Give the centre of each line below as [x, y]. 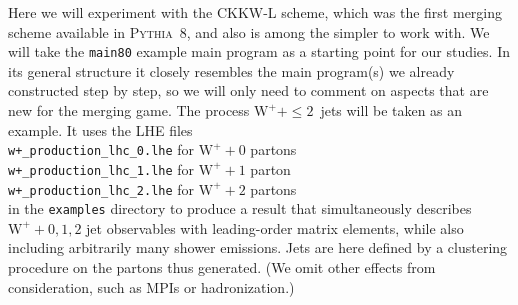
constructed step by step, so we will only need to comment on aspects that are [248, 90]
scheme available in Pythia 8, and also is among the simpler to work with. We [249, 31]
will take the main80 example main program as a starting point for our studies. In [259, 51]
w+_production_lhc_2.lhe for [101, 188]
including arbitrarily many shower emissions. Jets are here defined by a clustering [258, 247]
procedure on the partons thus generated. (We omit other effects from [222, 267]
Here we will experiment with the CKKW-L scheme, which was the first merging [255, 12]
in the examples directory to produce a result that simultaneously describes [240, 208]
